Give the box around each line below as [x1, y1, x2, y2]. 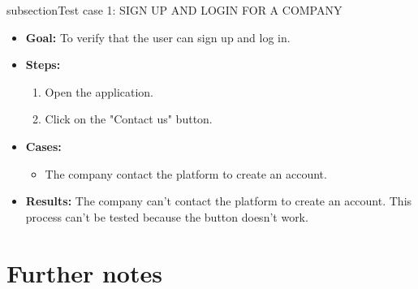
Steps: [25, 56, 61, 73]
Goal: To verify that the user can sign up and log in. [25, 28, 291, 45]
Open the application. [45, 83, 154, 100]
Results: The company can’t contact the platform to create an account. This [25, 192, 412, 209]
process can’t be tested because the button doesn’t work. [25, 208, 308, 225]
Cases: [25, 137, 62, 154]
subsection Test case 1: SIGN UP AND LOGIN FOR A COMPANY [6, 2, 343, 18]
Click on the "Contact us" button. [45, 110, 213, 127]
